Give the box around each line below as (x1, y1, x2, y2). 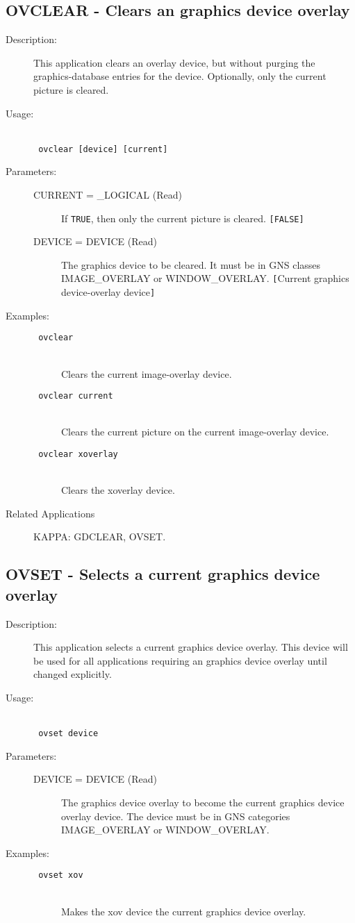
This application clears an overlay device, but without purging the (33, 55, 315, 69)
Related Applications (6, 506, 95, 520)
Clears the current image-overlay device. (61, 366, 232, 381)
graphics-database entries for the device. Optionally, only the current (33, 69, 327, 83)
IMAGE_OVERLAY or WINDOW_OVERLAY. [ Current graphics (61, 271, 349, 285)
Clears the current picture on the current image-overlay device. (61, 424, 329, 439)
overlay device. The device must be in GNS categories (61, 808, 290, 823)
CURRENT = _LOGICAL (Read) (33, 188, 182, 202)
